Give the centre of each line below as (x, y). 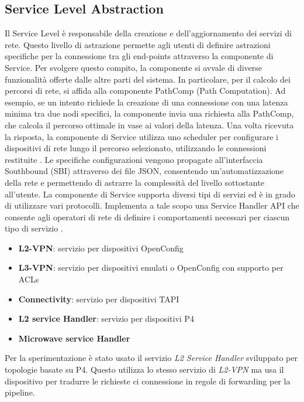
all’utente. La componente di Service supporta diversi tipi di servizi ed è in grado (150, 194)
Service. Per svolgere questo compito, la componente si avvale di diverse (134, 67)
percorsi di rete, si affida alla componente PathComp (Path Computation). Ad (145, 91)
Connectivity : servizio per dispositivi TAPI (99, 299)
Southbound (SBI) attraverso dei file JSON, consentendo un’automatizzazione (144, 171)
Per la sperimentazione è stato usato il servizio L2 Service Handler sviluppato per (151, 358)
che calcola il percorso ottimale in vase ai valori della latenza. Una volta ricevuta (149, 125)
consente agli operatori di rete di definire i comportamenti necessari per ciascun (147, 217)
